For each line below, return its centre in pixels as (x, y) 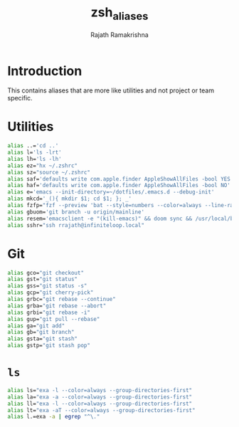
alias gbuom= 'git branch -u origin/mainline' (76, 212)
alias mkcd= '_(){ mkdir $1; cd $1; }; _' (70, 199)
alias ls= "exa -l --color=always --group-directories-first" (100, 390)
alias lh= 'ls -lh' (34, 159)
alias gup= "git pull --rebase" (54, 319)
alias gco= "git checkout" (46, 273)
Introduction (45, 71)
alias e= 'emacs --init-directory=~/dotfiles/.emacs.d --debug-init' (111, 192)
